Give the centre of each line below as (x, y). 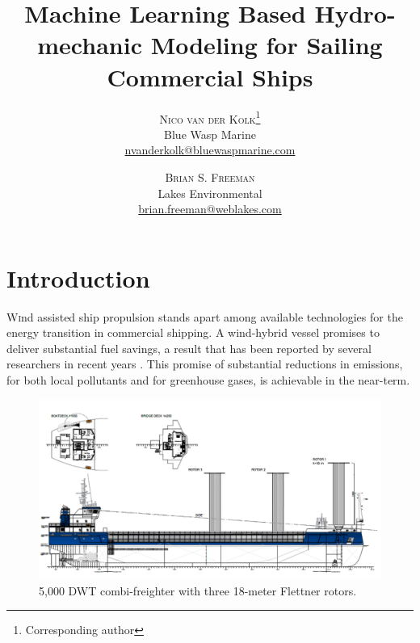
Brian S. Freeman (210, 177)
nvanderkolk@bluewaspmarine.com (210, 150)
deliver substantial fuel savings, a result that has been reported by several (189, 348)
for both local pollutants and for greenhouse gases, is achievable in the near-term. (208, 380)
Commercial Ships (210, 76)
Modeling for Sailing (267, 45)
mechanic (90, 45)
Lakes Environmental (210, 193)
